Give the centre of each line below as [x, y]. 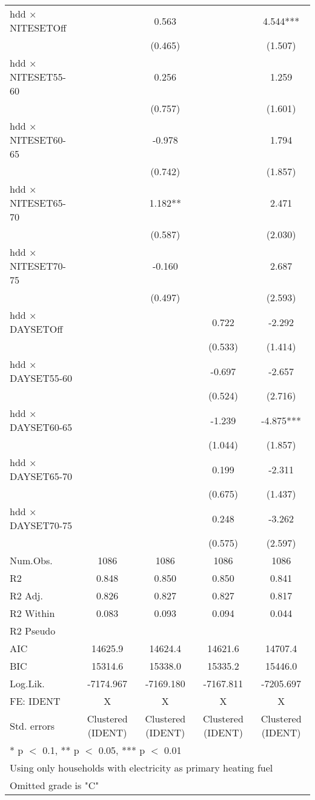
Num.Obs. [31, 560]
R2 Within [32, 613]
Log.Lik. [27, 683]
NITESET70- [38, 266]
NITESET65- [38, 203]
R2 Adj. [26, 595]
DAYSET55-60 [41, 378]
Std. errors [32, 725]
